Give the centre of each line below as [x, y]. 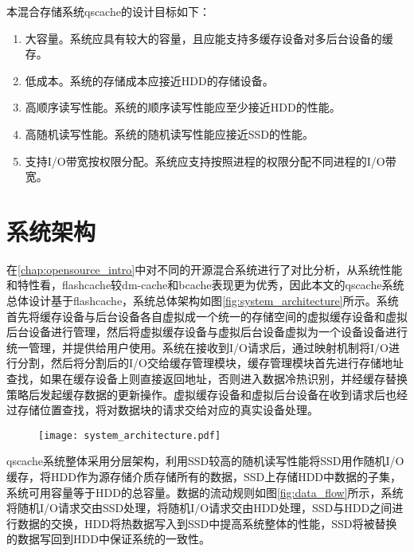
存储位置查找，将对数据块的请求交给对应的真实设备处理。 [168, 410]
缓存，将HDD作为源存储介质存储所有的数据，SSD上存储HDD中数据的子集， [204, 477]
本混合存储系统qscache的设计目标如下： [108, 11]
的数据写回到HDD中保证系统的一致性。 [108, 539]
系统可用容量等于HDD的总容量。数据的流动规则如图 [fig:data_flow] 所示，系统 [205, 492]
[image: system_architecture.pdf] [130, 435]
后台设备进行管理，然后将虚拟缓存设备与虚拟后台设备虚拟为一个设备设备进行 [207, 332]
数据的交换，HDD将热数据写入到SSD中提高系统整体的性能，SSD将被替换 [207, 523]
